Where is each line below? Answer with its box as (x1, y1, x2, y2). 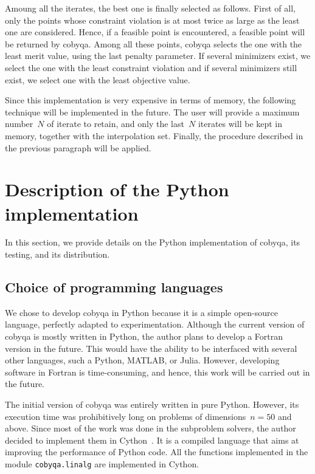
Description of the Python (5, 177, 229, 202)
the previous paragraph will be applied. (5, 141, 151, 154)
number (5, 117, 33, 130)
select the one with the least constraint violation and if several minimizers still (5, 61, 297, 74)
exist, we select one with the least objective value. (5, 73, 190, 86)
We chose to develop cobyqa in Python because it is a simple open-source (5, 306, 278, 318)
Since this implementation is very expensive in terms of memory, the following (5, 94, 296, 106)
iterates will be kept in (198, 117, 283, 130)
